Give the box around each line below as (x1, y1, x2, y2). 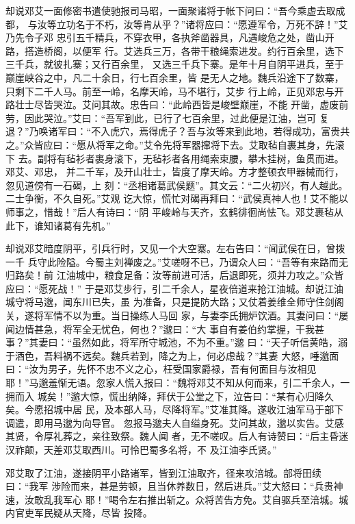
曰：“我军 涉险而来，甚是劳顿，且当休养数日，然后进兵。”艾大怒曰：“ (5, 479, 315, 493)
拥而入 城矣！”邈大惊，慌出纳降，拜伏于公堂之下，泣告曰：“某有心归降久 (5, 388, 334, 403)
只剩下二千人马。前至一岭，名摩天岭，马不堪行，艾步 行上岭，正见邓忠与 (5, 84, 334, 98)
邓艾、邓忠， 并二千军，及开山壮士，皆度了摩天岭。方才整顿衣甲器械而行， (5, 164, 344, 179)
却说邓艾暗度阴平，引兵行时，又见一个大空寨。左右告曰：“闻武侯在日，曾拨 (5, 241, 345, 255)
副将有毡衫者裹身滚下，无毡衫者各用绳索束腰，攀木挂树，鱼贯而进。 (37, 151, 344, 165)
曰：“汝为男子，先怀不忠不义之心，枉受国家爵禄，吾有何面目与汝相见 (5, 362, 317, 376)
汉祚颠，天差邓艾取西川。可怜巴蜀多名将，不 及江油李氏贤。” (5, 442, 277, 456)
